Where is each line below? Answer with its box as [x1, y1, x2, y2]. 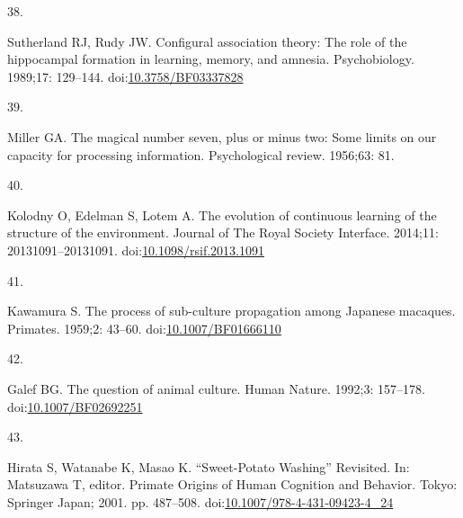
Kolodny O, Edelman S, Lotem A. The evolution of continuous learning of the [7, 205, 437, 224]
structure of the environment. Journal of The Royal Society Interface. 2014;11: [7, 223, 439, 242]
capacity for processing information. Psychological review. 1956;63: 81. [7, 145, 395, 164]
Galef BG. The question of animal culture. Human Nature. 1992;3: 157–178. [7, 379, 425, 397]
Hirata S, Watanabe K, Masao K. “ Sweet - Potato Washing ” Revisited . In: [7, 457, 410, 476]
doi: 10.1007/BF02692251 [7, 397, 143, 415]
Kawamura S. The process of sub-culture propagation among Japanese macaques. [7, 301, 456, 320]
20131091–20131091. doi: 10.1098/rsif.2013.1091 [7, 240, 264, 259]
